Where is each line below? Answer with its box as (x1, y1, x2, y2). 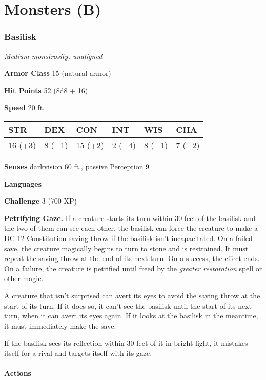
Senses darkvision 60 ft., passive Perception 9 (4, 161, 150, 171)
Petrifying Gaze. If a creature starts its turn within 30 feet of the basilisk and (4, 212, 256, 223)
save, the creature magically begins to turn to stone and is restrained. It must (4, 243, 249, 253)
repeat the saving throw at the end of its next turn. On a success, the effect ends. (4, 253, 260, 264)
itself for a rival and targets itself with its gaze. (4, 347, 152, 358)
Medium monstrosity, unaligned (4, 50, 103, 61)
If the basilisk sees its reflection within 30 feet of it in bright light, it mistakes (4, 337, 248, 348)
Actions (4, 368, 31, 378)
